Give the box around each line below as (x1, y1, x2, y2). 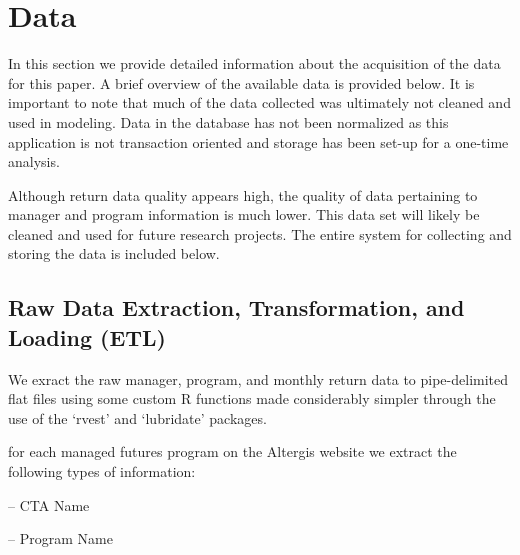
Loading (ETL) (8, 321, 166, 352)
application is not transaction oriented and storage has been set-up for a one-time (8, 131, 509, 152)
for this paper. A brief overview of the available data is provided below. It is (8, 72, 475, 93)
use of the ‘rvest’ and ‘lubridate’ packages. (8, 407, 267, 428)
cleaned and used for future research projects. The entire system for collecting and (8, 223, 512, 244)
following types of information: (8, 461, 196, 482)
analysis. (8, 151, 60, 172)
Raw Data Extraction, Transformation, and (8, 292, 465, 323)
